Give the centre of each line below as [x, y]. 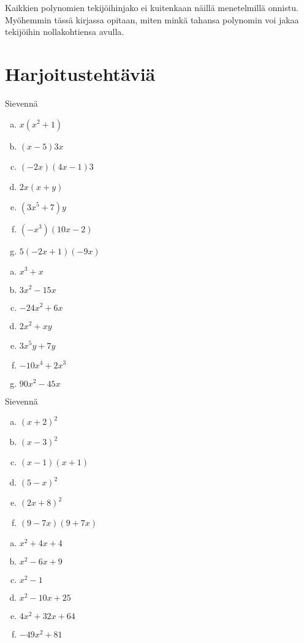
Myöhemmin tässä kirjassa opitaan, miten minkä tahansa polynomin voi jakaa [152, 19]
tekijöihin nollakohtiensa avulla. [65, 32]
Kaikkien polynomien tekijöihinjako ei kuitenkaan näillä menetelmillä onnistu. [152, 7]
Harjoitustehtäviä [80, 73]
